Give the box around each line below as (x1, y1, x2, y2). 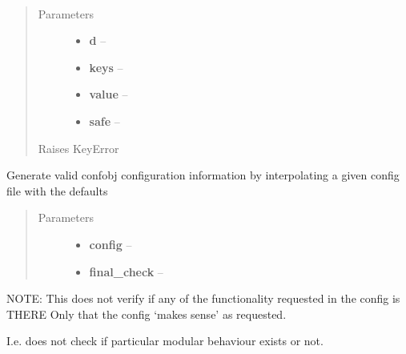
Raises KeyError (38, 139, 119, 156)
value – (89, 86, 128, 103)
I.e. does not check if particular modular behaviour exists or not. (6, 332, 324, 349)
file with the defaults (6, 182, 108, 199)
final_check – (89, 263, 163, 280)
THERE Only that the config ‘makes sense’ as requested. (6, 305, 287, 322)
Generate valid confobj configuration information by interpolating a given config (6, 167, 400, 183)
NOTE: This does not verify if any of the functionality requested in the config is (6, 290, 400, 307)
